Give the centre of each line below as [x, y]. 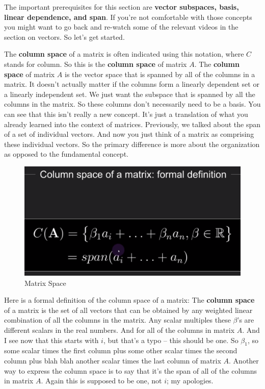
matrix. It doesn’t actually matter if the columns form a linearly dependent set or [132, 84]
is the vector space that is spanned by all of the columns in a [160, 74]
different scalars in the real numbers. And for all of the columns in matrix [120, 330]
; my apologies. [190, 381]
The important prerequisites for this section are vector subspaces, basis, [122, 7]
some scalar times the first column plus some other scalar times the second [121, 350]
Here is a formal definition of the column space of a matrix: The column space [129, 300]
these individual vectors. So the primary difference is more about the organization [132, 144]
